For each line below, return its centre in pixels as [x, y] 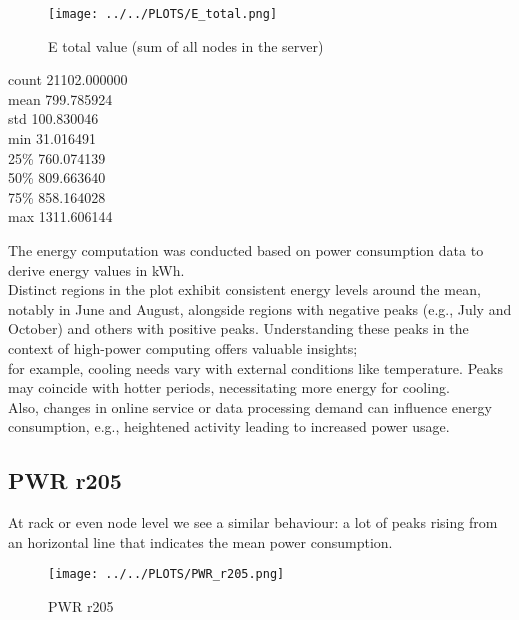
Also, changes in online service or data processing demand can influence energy [250, 406]
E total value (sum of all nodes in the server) [186, 45]
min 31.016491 [52, 138]
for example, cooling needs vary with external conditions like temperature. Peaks [255, 367]
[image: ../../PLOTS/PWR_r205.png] [166, 574]
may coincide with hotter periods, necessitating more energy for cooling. [229, 387]
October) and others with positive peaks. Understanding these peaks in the [238, 328]
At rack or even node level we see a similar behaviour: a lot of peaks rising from [253, 522]
